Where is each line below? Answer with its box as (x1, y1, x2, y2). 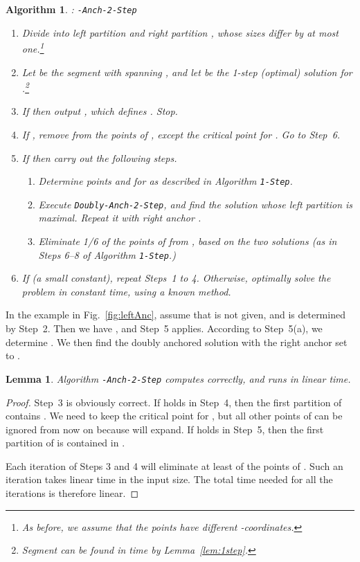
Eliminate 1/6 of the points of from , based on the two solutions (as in (38, 234, 337, 248)
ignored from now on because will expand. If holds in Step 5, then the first (6, 421, 324, 436)
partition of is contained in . (6, 435, 125, 450)
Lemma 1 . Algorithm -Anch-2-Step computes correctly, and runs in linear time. (6, 371, 351, 386)
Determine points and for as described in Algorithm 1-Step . (38, 174, 293, 188)
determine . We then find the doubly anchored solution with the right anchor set (6, 334, 348, 349)
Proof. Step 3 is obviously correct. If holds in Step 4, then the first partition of (6, 395, 342, 409)
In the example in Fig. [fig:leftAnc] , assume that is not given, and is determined (6, 307, 345, 322)
